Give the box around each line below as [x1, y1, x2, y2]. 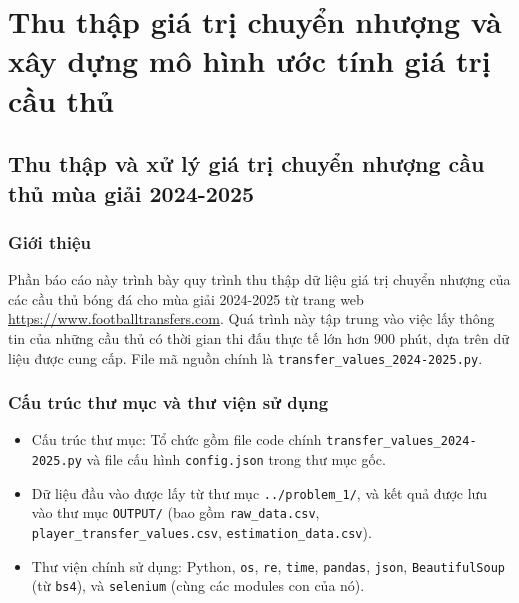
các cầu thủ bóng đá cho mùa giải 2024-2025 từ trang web [8, 288, 364, 309]
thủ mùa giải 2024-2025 [8, 177, 255, 208]
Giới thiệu [8, 229, 91, 254]
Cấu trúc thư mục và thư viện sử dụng [8, 390, 329, 415]
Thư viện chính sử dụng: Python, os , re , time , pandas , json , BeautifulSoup [31, 555, 505, 576]
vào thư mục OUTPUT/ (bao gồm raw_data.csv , [31, 502, 320, 523]
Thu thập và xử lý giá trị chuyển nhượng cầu [8, 148, 485, 179]
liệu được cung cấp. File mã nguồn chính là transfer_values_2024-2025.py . [8, 347, 483, 368]
